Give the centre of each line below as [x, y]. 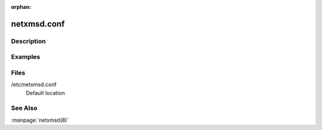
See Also [24, 108]
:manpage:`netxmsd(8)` [40, 120]
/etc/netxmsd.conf [34, 85]
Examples [26, 57]
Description [28, 41]
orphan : [21, 7]
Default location [45, 93]
